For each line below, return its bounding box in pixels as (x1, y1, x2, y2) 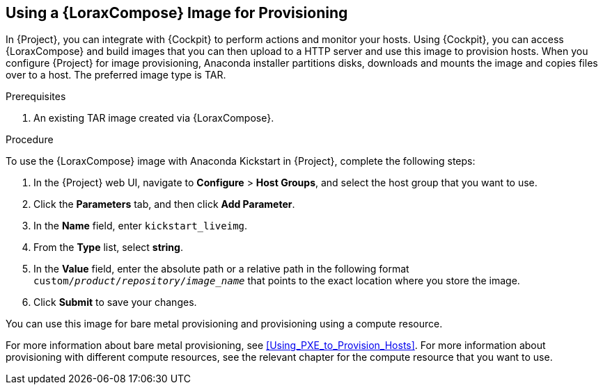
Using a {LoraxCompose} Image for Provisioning (6, 4, 348, 22)
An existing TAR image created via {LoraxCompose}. (33, 112, 274, 124)
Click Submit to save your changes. (33, 296, 197, 309)
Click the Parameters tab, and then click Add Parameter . (33, 198, 295, 211)
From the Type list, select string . (33, 241, 183, 254)
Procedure (6, 133, 54, 146)
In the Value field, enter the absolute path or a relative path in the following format (33, 263, 409, 275)
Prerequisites (6, 90, 66, 103)
